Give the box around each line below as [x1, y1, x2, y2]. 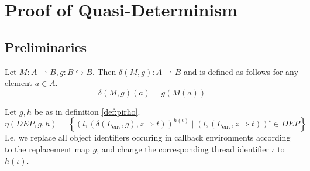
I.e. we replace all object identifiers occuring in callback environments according [5, 131, 291, 143]
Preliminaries [5, 37, 87, 56]
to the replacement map [5, 142, 90, 155]
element [5, 77, 33, 89]
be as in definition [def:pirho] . [34, 105, 140, 117]
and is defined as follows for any [184, 65, 298, 77]
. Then [92, 65, 116, 77]
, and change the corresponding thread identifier [97, 142, 269, 155]
